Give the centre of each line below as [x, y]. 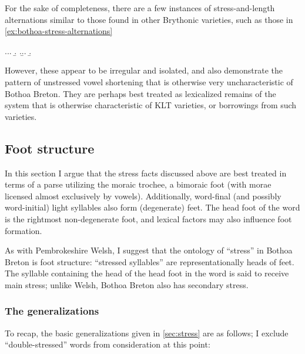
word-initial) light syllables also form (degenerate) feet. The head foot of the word [152, 207]
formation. [24, 230]
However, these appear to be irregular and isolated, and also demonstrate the [144, 70]
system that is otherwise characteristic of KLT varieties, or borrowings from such [151, 105]
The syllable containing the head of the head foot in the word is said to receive [147, 273]
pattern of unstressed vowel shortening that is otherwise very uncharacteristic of [149, 81]
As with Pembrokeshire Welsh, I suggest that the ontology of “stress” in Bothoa [149, 250]
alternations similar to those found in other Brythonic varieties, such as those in [149, 19]
